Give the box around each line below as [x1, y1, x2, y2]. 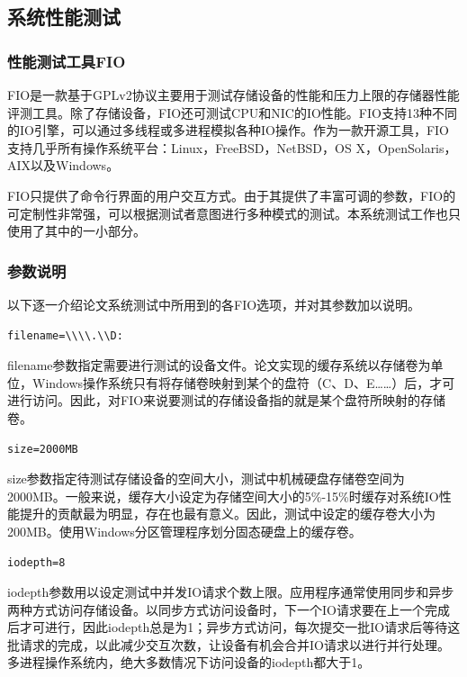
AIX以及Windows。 [7, 156, 120, 175]
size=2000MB [7, 442, 78, 456]
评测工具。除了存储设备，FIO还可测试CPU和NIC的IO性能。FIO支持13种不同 [7, 103, 457, 122]
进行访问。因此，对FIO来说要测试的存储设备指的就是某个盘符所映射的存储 [7, 391, 446, 410]
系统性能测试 [7, 3, 121, 31]
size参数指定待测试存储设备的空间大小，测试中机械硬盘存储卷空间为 [7, 469, 405, 488]
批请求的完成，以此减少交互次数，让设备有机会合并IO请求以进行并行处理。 [7, 635, 450, 654]
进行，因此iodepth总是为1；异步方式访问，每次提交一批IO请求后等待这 [44, 618, 461, 636]
